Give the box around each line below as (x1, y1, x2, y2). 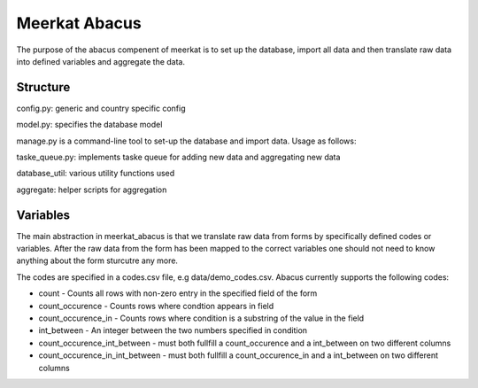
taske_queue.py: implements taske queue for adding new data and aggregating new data (16, 151, 341, 163)
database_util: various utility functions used (16, 168, 175, 179)
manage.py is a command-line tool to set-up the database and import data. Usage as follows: (16, 136, 357, 146)
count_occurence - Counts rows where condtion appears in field (38, 300, 274, 311)
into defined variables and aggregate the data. (16, 56, 186, 66)
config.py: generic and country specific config (16, 103, 186, 113)
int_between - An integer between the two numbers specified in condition (38, 325, 308, 336)
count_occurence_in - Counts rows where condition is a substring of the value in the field (38, 313, 365, 323)
